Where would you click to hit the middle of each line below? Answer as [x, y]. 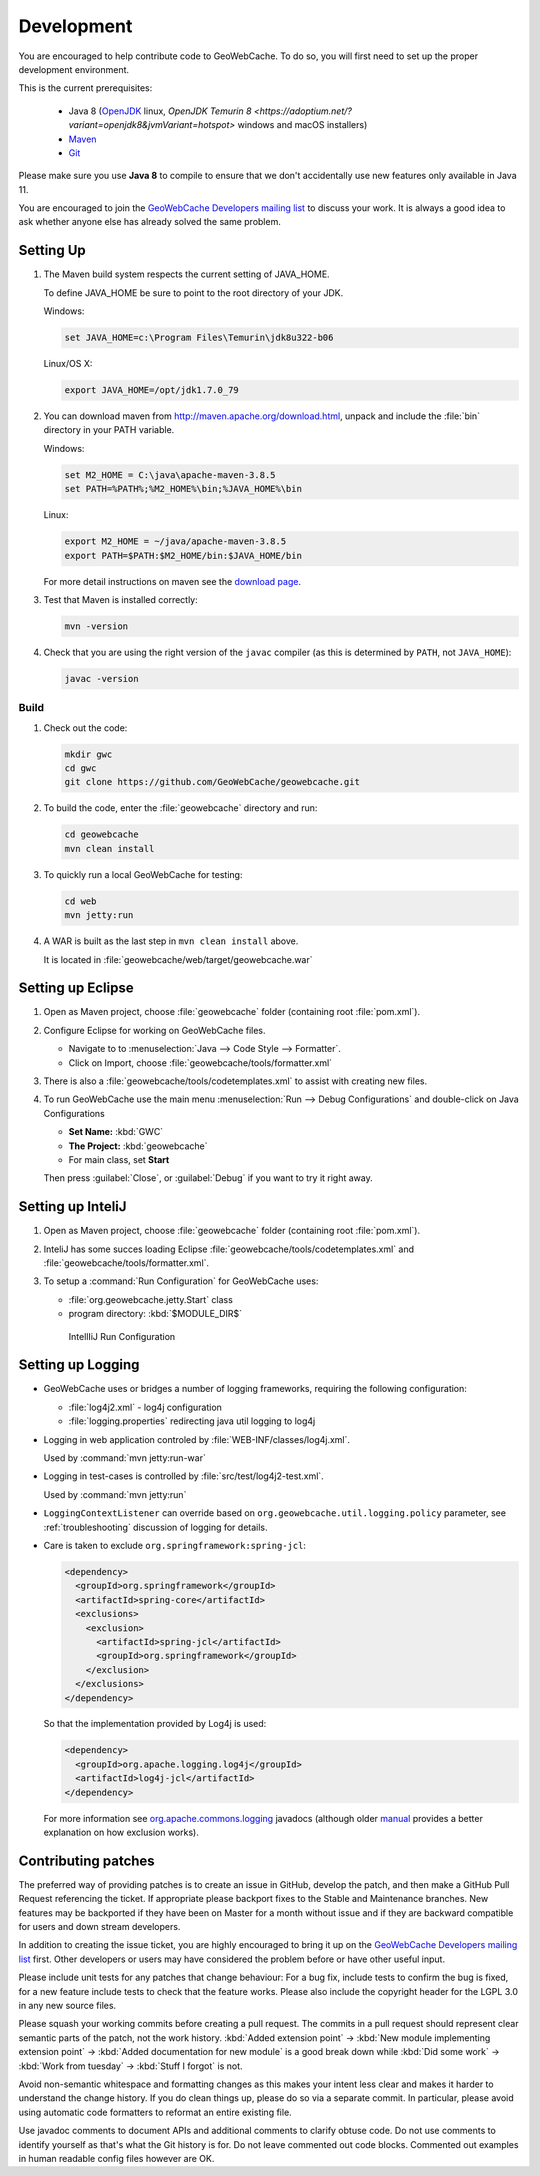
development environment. [74, 69]
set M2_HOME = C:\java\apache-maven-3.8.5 [170, 474]
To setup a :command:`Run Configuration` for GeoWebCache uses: [181, 1281]
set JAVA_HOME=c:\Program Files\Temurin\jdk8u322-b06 [199, 338]
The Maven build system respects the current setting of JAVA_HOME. [186, 274]
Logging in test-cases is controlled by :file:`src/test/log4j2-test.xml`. [183, 1476]
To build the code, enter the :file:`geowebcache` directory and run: [180, 808]
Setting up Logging [79, 1365]
